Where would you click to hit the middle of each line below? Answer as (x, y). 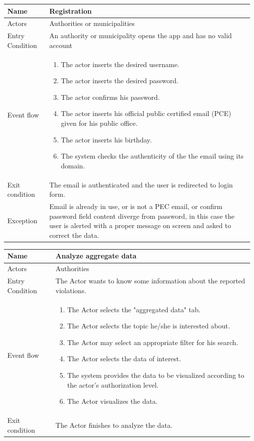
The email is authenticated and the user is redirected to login (141, 184)
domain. (73, 165)
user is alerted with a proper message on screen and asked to (140, 225)
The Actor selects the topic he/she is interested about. (148, 326)
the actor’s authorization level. (113, 384)
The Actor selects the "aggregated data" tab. (134, 309)
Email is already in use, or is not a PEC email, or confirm (136, 206)
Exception (22, 220)
